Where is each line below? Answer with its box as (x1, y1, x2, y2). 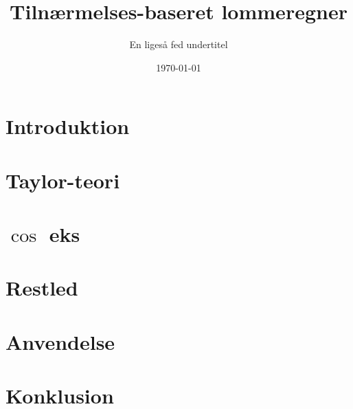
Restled (5, 274, 78, 302)
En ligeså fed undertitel (129, 37, 228, 52)
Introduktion (5, 112, 130, 140)
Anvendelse (5, 327, 115, 355)
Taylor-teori (5, 166, 120, 194)
